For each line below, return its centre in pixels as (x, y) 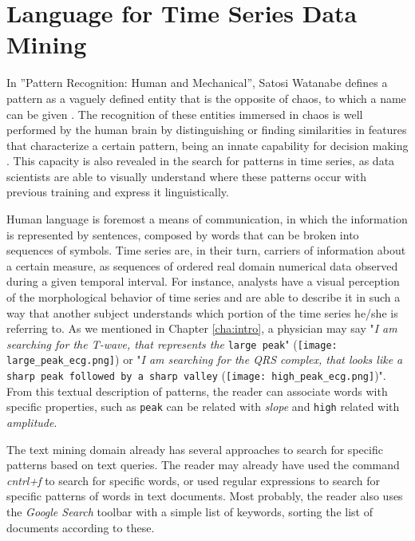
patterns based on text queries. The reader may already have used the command (203, 465)
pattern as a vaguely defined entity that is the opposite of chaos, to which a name (206, 98)
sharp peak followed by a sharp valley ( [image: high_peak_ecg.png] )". (196, 375)
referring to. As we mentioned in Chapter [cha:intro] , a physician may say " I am (202, 328)
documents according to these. (81, 527)
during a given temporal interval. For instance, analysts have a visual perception (203, 281)
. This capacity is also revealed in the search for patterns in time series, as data (201, 161)
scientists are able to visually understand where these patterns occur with (187, 176)
